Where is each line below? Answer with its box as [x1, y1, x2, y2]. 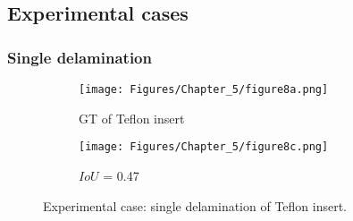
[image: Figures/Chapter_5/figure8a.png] [79, 83, 329, 96]
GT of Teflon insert [79, 108, 185, 127]
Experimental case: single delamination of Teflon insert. [43, 196, 348, 215]
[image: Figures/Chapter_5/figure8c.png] [79, 140, 329, 154]
